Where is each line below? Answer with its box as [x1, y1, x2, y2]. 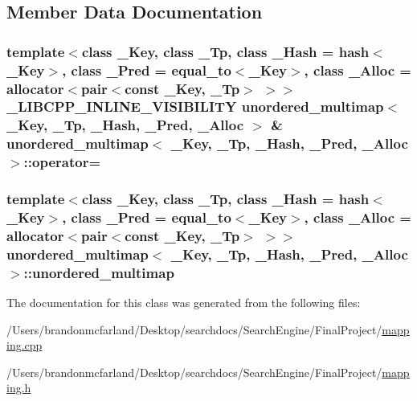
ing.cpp [6, 337, 43, 354]
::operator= [23, 152, 101, 172]
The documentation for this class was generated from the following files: [6, 294, 361, 311]
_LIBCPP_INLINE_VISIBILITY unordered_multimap [6, 96, 384, 117]
